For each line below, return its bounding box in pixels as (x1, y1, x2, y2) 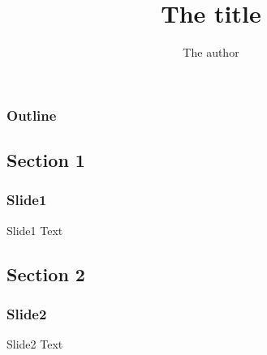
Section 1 (6, 148, 85, 173)
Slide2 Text (6, 336, 63, 353)
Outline (6, 105, 57, 125)
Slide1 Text (6, 221, 63, 238)
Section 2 (6, 261, 85, 286)
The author (183, 44, 239, 61)
